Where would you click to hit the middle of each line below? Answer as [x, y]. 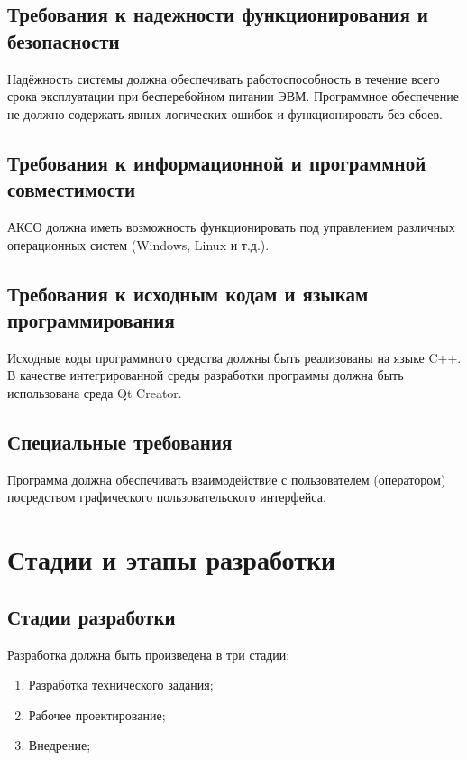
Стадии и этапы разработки [172, 559]
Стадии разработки [92, 616]
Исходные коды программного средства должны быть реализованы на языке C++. [234, 357]
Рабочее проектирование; [97, 714]
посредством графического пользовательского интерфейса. [167, 497]
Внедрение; [60, 745]
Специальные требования [120, 441]
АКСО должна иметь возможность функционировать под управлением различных [231, 226]
